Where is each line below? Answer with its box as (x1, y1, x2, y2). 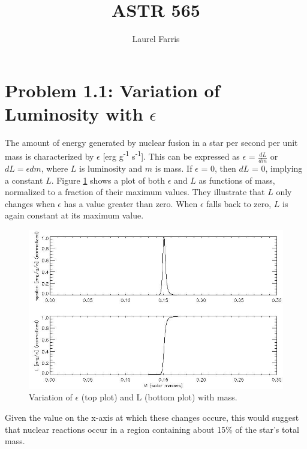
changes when (5, 197, 55, 209)
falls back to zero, (206, 197, 272, 209)
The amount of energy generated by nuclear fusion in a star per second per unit (5, 136, 298, 148)
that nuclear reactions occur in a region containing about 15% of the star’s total (5, 423, 299, 435)
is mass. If (155, 161, 192, 174)
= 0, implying (251, 161, 303, 174)
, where (41, 161, 68, 174)
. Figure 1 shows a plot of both (51, 173, 165, 186)
